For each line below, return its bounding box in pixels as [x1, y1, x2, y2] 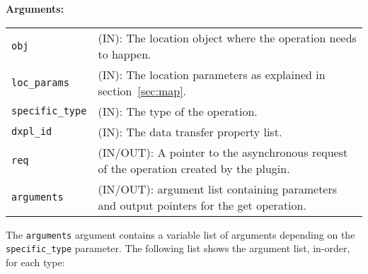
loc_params [11, 76, 69, 88]
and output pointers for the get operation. [98, 196, 306, 213]
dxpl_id [11, 126, 52, 138]
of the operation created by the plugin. [98, 160, 290, 177]
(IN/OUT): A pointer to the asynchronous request [98, 143, 348, 160]
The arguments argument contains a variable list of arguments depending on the [6, 227, 355, 242]
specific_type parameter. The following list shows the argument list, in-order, [6, 241, 350, 256]
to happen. [98, 45, 151, 62]
